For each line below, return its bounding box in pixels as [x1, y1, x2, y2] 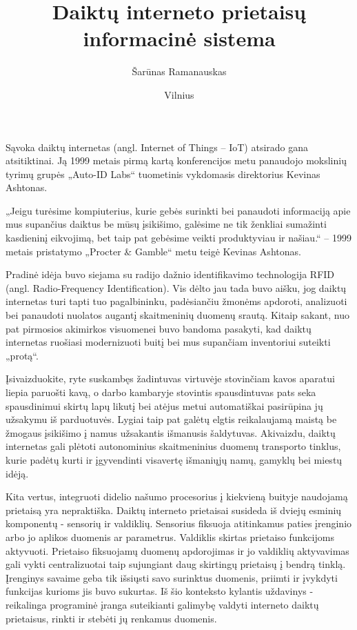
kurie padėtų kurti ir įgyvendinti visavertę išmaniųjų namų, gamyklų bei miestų [6, 452, 343, 466]
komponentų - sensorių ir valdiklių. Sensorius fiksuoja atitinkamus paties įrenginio [6, 516, 352, 531]
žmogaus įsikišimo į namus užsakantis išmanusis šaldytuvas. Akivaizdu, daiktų [6, 425, 336, 440]
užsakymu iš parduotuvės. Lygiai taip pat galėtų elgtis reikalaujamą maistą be [6, 412, 337, 426]
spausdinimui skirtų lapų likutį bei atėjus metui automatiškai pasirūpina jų [6, 398, 323, 413]
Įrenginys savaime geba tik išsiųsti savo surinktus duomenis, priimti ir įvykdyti [6, 570, 338, 584]
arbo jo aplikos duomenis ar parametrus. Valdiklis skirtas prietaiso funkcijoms [6, 529, 334, 544]
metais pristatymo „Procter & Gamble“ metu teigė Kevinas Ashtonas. [6, 244, 301, 258]
